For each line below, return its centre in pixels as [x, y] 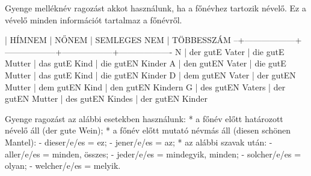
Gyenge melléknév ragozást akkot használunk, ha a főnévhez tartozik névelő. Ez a [156, 8]
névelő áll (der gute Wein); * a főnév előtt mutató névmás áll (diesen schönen [148, 130]
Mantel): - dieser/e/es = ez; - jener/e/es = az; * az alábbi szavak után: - [139, 142]
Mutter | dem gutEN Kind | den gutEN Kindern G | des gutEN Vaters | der [145, 87]
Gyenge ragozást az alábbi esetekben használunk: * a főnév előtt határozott [144, 118]
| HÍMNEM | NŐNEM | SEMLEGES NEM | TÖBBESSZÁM [118, 40]
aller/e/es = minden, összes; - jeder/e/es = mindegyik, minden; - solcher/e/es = [153, 154]
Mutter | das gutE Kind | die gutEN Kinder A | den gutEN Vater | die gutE [146, 63]
